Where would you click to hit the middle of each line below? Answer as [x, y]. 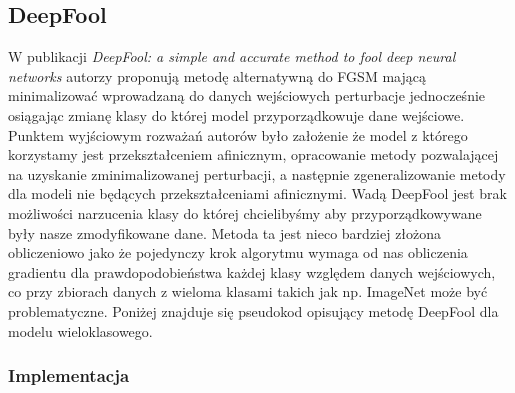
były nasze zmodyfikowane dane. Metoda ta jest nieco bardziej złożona [225, 232]
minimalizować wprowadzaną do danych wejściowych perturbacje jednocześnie [247, 95]
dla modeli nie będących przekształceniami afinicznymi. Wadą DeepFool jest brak [257, 193]
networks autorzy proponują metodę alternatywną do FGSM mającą [217, 75]
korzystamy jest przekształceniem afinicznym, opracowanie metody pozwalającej [253, 154]
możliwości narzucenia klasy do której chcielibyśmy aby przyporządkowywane [245, 212]
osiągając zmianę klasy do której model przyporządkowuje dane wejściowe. [236, 114]
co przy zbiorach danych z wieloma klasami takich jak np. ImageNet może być [248, 291]
